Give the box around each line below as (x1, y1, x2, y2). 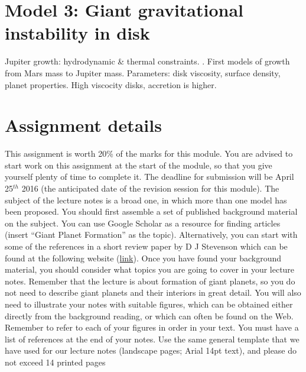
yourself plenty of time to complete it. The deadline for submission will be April (5, 170, 294, 183)
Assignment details (5, 113, 162, 137)
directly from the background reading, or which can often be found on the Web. (5, 309, 294, 322)
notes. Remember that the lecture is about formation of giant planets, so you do (5, 274, 295, 287)
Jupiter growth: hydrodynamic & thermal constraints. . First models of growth (5, 55, 290, 67)
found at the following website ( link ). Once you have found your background (5, 251, 282, 264)
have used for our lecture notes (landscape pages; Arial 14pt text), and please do (5, 344, 297, 357)
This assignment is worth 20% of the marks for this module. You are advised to (5, 147, 293, 160)
